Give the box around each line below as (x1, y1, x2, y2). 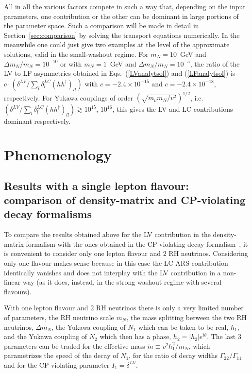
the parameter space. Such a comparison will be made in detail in (4, 20, 199, 31)
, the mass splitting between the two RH (126, 312, 247, 322)
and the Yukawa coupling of (4, 331, 87, 341)
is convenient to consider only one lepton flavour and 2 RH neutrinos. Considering (4, 248, 248, 258)
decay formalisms (4, 206, 92, 221)
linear (4, 277, 21, 287)
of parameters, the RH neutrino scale (4, 312, 114, 322)
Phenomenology (4, 145, 112, 165)
